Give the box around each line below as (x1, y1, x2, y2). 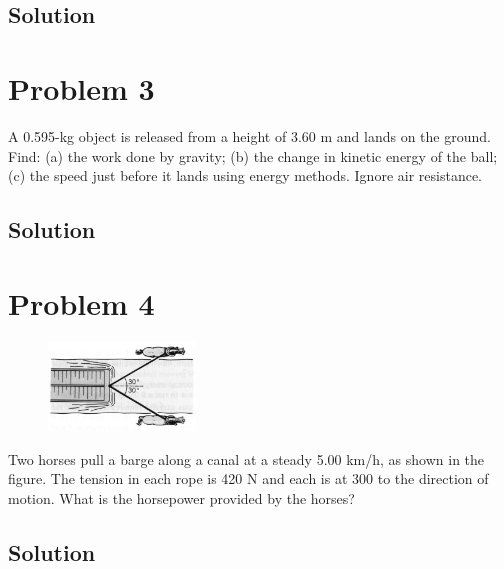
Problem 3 (8, 67, 155, 108)
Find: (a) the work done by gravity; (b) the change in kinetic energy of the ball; (8, 145, 498, 166)
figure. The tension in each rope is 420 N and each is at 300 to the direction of (8, 468, 489, 489)
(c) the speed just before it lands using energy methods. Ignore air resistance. (8, 165, 482, 186)
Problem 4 (8, 282, 155, 323)
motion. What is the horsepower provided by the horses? (8, 488, 355, 509)
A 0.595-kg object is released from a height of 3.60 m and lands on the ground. (8, 125, 491, 146)
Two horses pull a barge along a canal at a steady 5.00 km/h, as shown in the (8, 448, 485, 469)
